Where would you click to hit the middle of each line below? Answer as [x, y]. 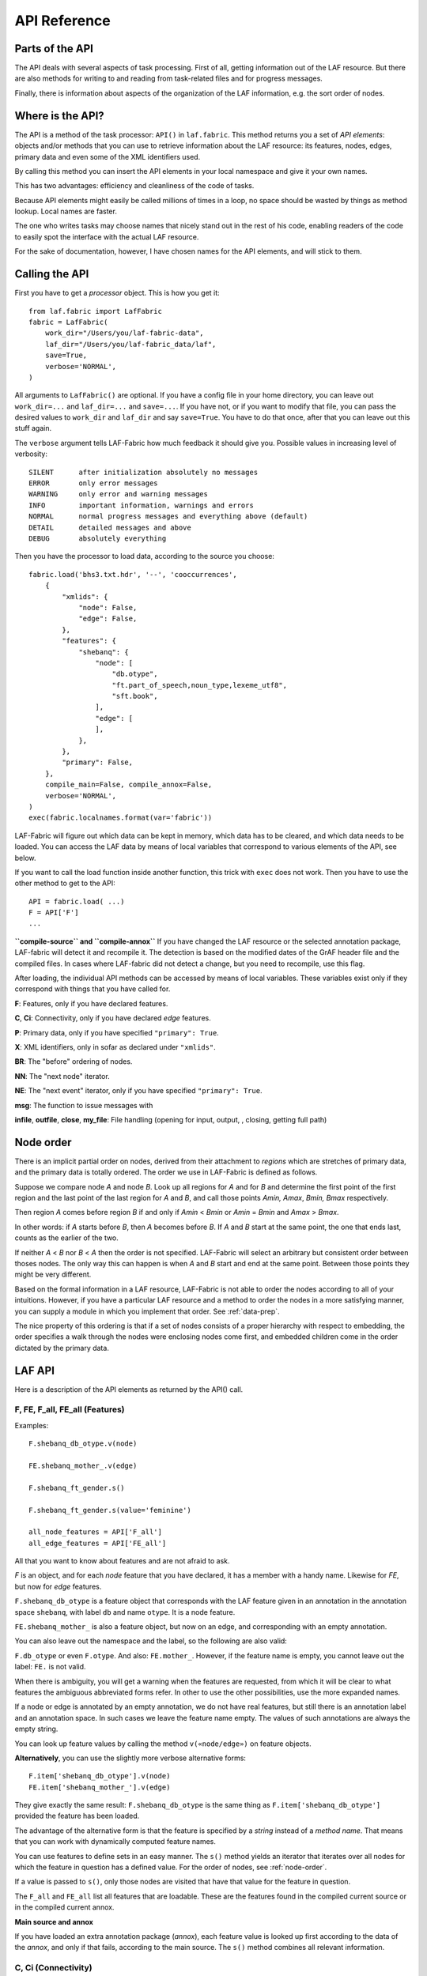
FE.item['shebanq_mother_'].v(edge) [100, 1787]
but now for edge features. [58, 1586]
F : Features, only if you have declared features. [91, 1003]
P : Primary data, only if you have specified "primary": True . [117, 1032]
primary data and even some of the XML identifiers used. [108, 156]
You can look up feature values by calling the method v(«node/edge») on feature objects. [163, 1744]
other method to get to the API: [65, 883]
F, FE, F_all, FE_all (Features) [70, 1409]
